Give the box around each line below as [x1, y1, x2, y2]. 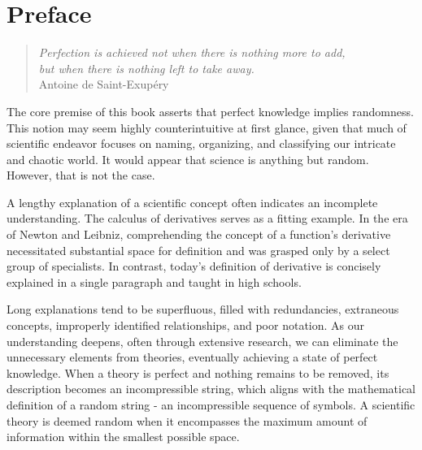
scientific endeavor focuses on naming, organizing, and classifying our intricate [7, 135, 396, 152]
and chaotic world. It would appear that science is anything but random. [7, 150, 369, 167]
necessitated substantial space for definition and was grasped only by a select [7, 241, 390, 258]
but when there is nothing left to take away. [38, 59, 255, 76]
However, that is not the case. [7, 167, 155, 184]
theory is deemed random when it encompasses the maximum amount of [7, 412, 368, 429]
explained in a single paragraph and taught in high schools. [7, 273, 302, 290]
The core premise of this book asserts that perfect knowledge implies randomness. [7, 102, 414, 119]
